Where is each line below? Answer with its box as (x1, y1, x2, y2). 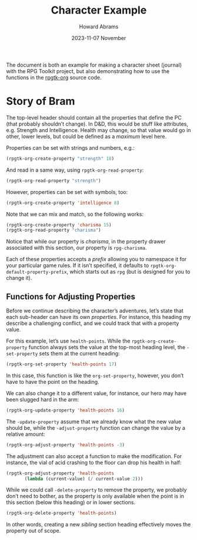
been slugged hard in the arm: (6, 396, 79, 403)
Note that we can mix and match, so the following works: (6, 210, 144, 218)
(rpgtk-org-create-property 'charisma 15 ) (6, 222, 112, 228)
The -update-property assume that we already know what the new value (6, 418, 182, 425)
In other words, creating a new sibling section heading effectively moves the (6, 521, 191, 528)
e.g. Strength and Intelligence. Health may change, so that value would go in (6, 126, 191, 133)
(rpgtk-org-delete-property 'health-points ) (6, 511, 117, 516)
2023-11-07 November (71, 34, 126, 41)
